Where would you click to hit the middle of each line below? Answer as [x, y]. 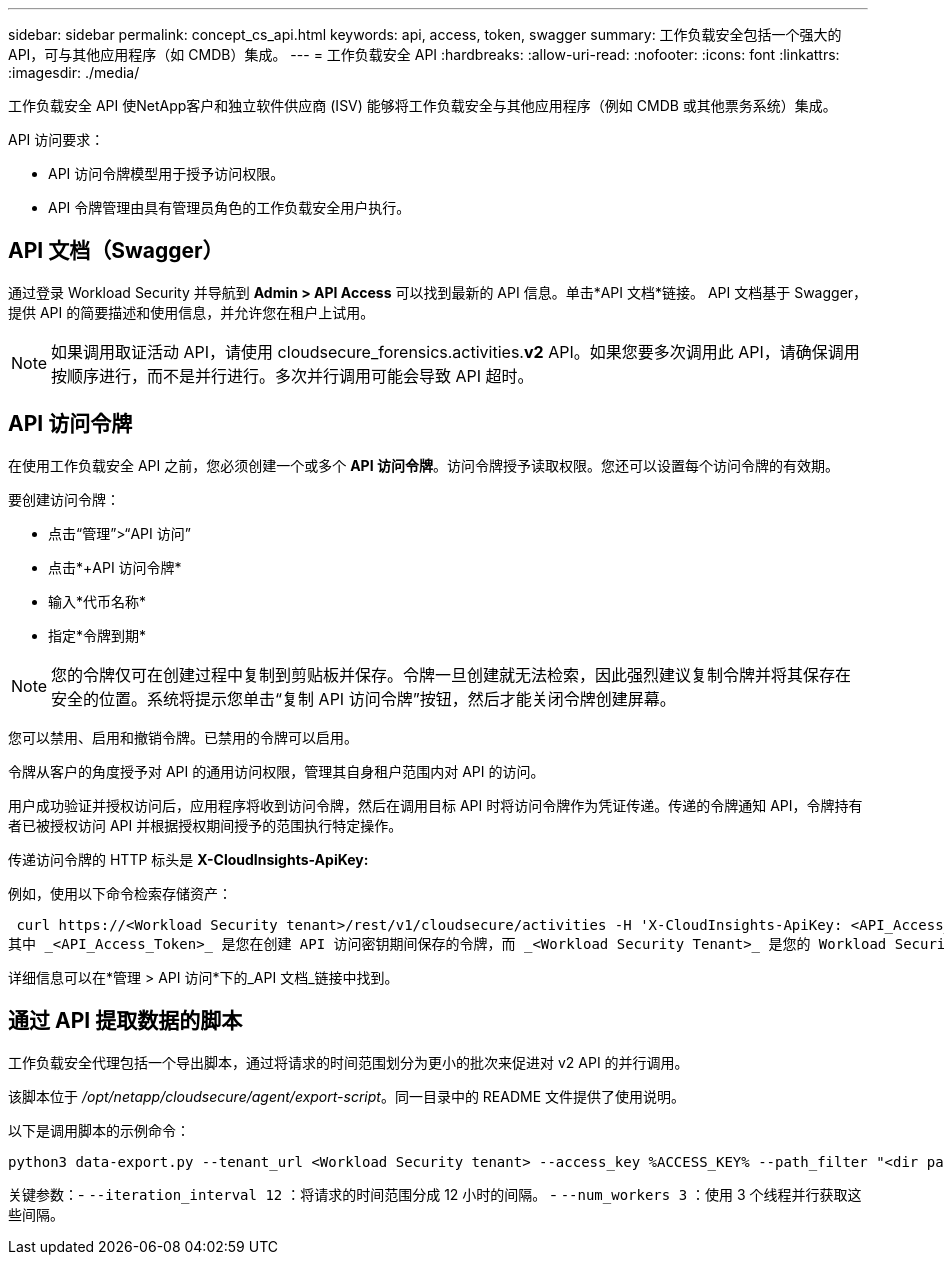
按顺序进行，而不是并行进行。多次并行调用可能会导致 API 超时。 [292, 375]
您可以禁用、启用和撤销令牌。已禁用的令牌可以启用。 [183, 737]
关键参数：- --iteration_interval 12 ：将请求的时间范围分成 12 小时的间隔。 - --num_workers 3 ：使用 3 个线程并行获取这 [435, 1194]
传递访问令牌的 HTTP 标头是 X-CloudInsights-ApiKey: [188, 859]
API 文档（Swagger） [116, 251]
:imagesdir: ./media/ [74, 72]
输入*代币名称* [97, 601]
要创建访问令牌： [64, 499]
